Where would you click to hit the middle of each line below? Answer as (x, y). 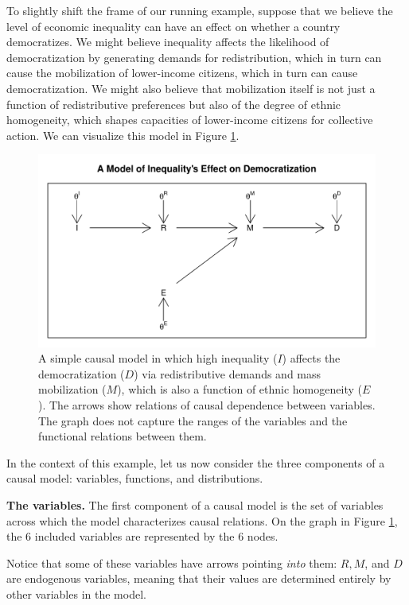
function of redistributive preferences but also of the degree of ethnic (174, 104)
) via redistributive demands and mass (228, 373)
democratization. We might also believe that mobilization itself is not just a (191, 88)
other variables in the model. (76, 593)
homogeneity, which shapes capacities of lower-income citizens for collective (190, 120)
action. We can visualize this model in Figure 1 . (123, 135)
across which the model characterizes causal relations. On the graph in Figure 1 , (202, 520)
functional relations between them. (123, 436)
